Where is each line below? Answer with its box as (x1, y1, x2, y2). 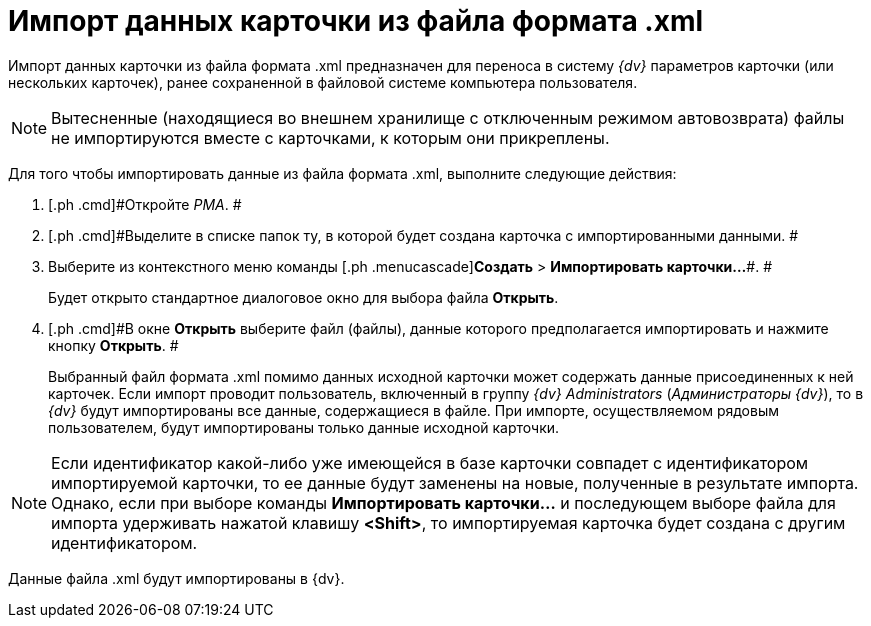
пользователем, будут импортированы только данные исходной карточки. (48, 418, 560, 436)
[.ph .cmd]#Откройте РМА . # (48, 195, 242, 213)
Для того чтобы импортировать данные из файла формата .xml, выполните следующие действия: (8, 164, 677, 182)
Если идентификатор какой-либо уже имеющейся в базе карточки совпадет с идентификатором (51, 452, 809, 473)
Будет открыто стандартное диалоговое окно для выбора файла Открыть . (48, 288, 559, 306)
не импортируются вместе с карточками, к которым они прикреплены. (51, 127, 610, 148)
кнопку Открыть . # (48, 336, 179, 354)
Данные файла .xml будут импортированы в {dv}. (8, 569, 345, 587)
